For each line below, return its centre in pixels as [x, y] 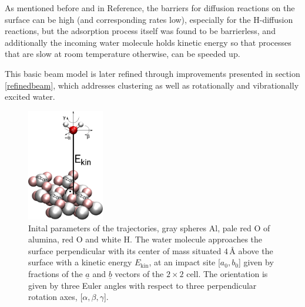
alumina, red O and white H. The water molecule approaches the [145, 239]
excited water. [30, 97]
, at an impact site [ [185, 262]
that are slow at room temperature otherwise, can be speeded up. [123, 54]
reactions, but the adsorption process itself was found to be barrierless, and [140, 31]
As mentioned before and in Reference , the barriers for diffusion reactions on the [150, 8]
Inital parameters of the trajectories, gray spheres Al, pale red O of [149, 227]
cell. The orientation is [227, 274]
